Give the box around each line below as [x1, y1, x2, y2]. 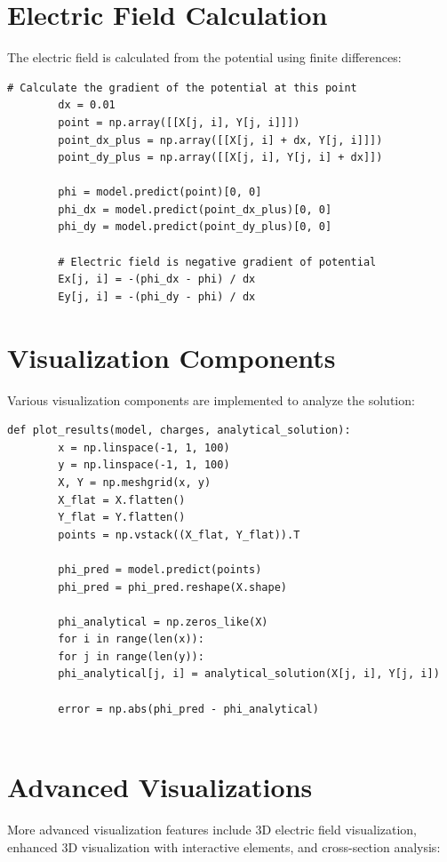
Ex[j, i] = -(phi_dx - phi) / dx [58, 273, 256, 286]
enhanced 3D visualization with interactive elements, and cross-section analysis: [7, 837, 441, 856]
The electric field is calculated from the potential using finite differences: [7, 48, 402, 67]
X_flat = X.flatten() [58, 493, 186, 507]
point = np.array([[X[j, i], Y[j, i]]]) [58, 116, 300, 129]
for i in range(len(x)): [58, 633, 204, 646]
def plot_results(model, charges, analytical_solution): [7, 424, 351, 437]
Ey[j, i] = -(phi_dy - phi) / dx [58, 290, 256, 303]
